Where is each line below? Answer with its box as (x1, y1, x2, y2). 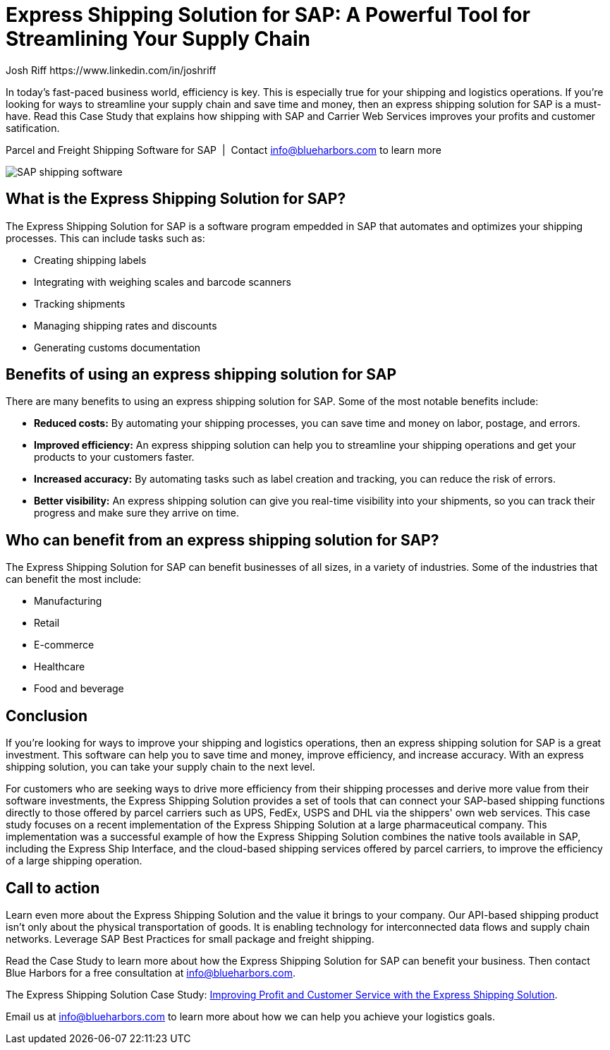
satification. (6, 121, 60, 134)
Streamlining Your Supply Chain (6, 27, 310, 51)
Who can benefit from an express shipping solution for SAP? (6, 531, 439, 549)
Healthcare (34, 660, 85, 673)
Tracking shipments (34, 297, 126, 310)
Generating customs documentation (34, 341, 201, 354)
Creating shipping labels (34, 253, 147, 266)
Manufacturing (34, 595, 102, 608)
